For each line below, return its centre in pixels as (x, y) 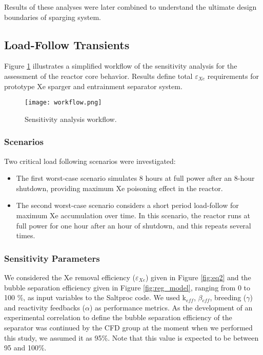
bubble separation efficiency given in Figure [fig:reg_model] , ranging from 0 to (127, 287)
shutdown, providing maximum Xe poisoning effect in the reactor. (119, 188)
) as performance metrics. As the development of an (171, 307)
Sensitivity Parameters (52, 258)
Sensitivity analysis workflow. (71, 119)
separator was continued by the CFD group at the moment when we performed (128, 327)
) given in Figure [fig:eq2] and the (198, 277)
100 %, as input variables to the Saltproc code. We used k (95, 297)
